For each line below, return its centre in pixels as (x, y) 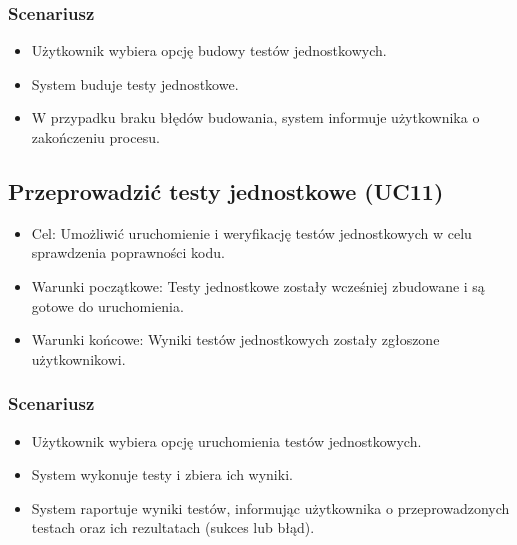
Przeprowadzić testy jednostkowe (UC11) (226, 190)
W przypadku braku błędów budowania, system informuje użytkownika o (255, 117)
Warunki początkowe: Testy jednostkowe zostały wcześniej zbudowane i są (258, 285)
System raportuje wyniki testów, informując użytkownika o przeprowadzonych (270, 507)
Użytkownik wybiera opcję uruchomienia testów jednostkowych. (226, 440)
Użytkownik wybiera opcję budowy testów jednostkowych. (209, 50)
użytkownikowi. (78, 358)
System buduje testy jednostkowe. (135, 83)
